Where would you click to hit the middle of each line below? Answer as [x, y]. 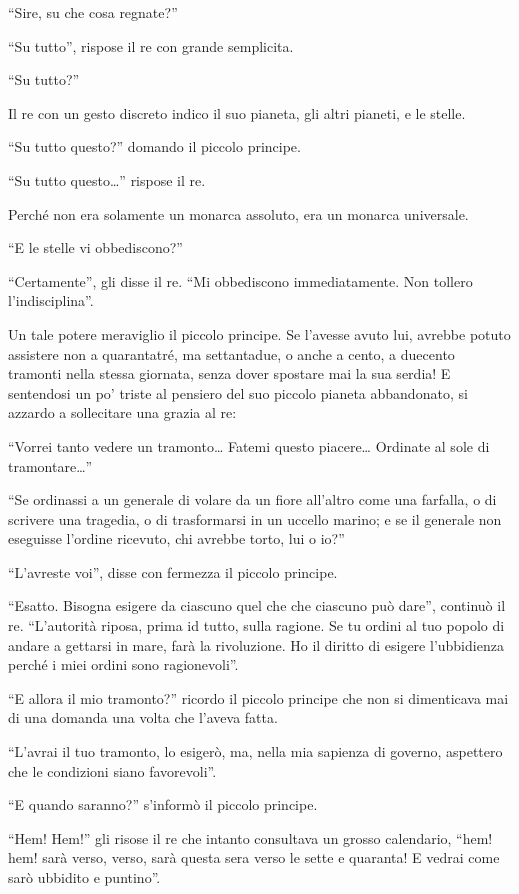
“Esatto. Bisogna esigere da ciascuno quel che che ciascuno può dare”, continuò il [257, 605]
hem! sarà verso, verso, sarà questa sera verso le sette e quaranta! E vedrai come [254, 857]
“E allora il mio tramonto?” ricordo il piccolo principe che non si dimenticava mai [258, 697]
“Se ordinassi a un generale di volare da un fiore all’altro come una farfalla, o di [252, 499]
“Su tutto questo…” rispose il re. [107, 179]
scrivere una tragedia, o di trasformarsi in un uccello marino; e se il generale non [255, 518]
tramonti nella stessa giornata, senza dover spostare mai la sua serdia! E [229, 373]
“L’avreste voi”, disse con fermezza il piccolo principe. [173, 571]
